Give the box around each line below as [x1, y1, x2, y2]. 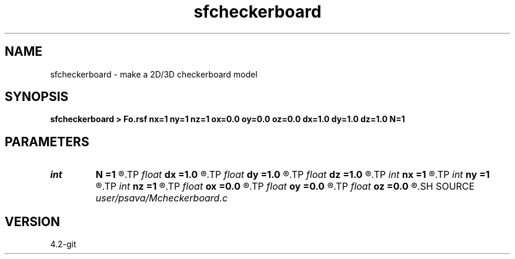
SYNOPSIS [5, 89, 69, 105]
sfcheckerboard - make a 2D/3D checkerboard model [50, 69, 257, 79]
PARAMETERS [5, 134, 89, 149]
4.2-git [50, 239, 76, 250]
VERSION [5, 214, 61, 229]
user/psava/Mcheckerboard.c [95, 192, 228, 204]
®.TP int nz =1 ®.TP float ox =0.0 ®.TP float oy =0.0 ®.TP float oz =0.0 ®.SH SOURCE [95, 180, 475, 193]
